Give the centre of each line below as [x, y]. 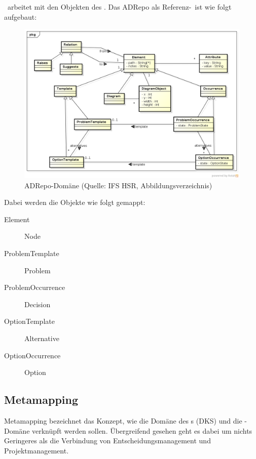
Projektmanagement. [36, 450]
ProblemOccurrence [35, 287]
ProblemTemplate [32, 253]
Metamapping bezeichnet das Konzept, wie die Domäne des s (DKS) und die [123, 420]
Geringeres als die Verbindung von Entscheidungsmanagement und [107, 441]
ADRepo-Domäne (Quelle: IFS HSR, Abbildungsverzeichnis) [118, 185]
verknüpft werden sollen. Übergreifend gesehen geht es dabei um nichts [142, 430]
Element [17, 219]
